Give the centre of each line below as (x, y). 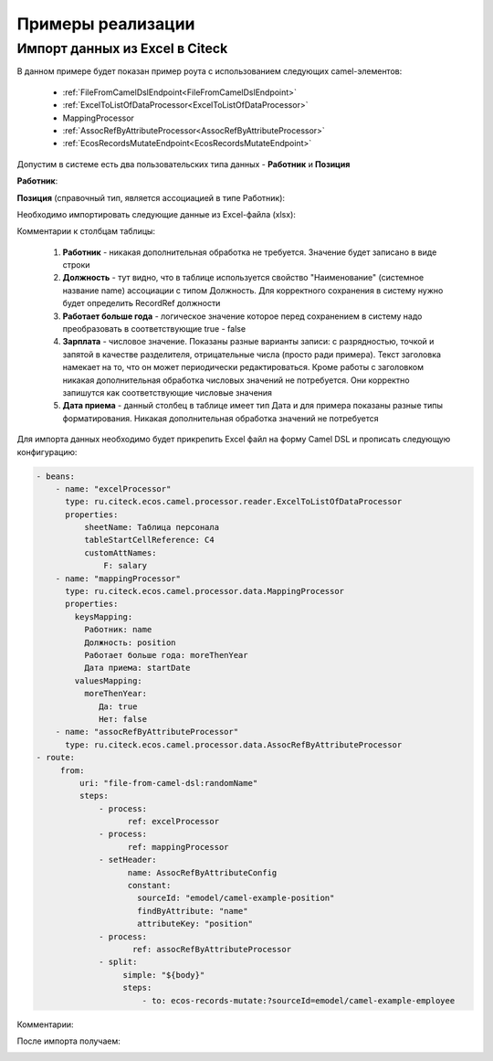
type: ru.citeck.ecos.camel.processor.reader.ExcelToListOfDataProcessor (234, 502)
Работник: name (118, 630)
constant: (149, 886)
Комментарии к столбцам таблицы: (86, 231)
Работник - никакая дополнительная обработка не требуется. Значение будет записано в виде (250, 252)
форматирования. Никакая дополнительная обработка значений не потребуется (220, 418)
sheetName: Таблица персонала (151, 527)
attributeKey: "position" (195, 924)
